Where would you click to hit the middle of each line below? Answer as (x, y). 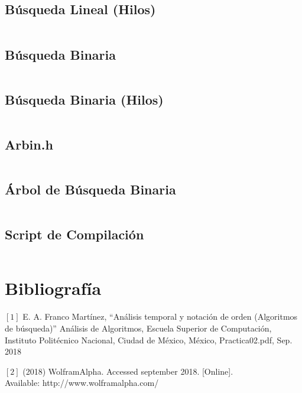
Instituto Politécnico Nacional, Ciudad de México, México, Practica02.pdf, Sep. (149, 340)
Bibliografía (53, 288)
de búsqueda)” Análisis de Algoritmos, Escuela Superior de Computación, (138, 328)
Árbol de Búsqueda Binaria (90, 189)
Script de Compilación (74, 234)
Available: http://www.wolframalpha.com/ (82, 383)
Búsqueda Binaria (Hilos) (84, 99)
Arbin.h (29, 144)
